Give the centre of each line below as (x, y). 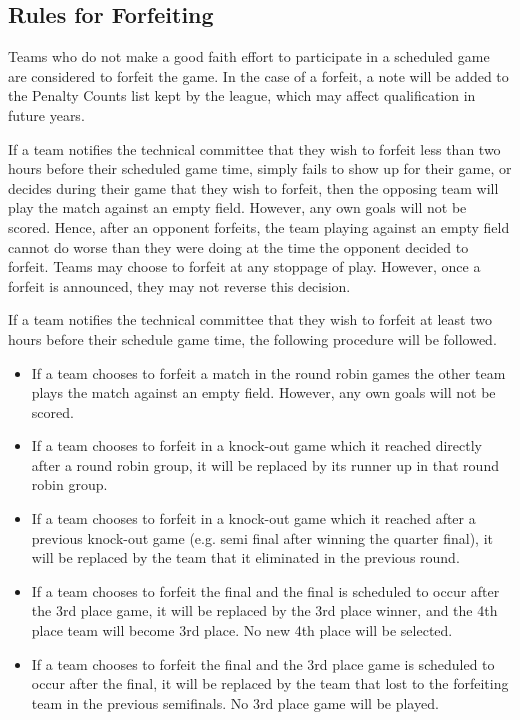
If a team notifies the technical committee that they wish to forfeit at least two (250, 319)
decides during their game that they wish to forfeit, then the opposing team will (253, 187)
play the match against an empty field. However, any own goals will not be (237, 207)
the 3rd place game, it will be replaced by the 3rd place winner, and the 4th (264, 610)
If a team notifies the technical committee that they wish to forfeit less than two (254, 148)
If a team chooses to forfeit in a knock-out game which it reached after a (253, 518)
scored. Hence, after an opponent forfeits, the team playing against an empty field (259, 226)
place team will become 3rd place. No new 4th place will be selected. (242, 630)
